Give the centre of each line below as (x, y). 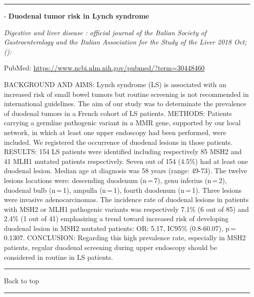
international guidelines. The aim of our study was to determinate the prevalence (125, 103)
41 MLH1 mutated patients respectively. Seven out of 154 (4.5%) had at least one (126, 161)
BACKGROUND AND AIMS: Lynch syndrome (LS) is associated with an (115, 84)
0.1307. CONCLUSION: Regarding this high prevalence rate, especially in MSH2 (125, 238)
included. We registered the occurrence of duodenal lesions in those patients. (118, 142)
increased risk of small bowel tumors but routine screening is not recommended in (127, 94)
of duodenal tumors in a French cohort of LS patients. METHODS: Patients (118, 113)
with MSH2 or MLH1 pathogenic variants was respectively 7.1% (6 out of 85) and (127, 209)
